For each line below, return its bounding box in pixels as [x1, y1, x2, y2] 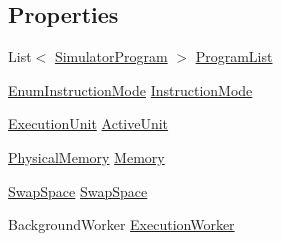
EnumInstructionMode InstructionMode [8, 79, 253, 100]
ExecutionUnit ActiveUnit [8, 113, 169, 134]
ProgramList [195, 46, 273, 67]
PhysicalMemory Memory [8, 146, 165, 167]
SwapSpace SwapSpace [8, 180, 148, 201]
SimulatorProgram [54, 46, 168, 67]
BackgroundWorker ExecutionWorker [8, 214, 235, 235]
